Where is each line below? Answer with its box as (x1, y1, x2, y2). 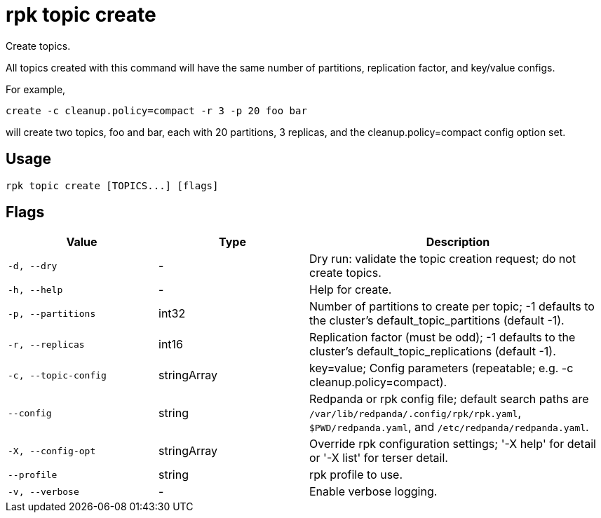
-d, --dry (8, 260, 58, 271)
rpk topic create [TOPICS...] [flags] (6, 179, 219, 191)
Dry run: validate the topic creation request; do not (309, 252, 576, 266)
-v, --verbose (8, 486, 79, 497)
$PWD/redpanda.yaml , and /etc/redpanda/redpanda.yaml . (309, 420, 589, 435)
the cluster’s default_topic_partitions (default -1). (309, 313, 565, 328)
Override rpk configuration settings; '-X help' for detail (309, 437, 596, 451)
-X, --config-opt (8, 445, 96, 456)
